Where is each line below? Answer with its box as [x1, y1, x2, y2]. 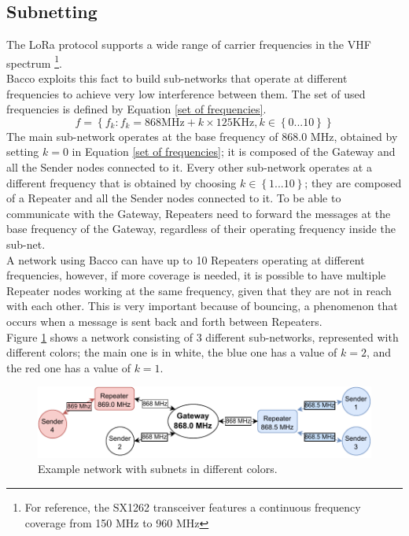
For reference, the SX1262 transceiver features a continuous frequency [24, 499, 361, 516]
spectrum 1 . [6, 52, 62, 71]
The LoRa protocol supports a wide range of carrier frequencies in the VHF [6, 36, 371, 53]
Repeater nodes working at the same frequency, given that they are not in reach [6, 282, 392, 298]
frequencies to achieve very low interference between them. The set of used [6, 85, 366, 102]
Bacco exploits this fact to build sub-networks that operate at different [6, 70, 348, 87]
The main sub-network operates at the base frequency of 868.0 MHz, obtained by [6, 128, 398, 144]
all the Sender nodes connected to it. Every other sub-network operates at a [6, 159, 372, 176]
